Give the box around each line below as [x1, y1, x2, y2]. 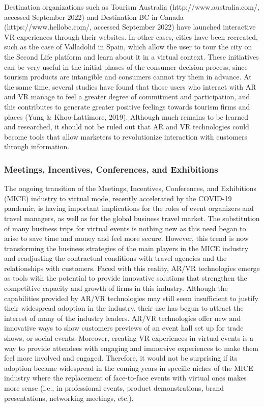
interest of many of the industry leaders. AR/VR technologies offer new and [4, 312, 241, 323]
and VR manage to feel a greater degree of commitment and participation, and [4, 91, 250, 102]
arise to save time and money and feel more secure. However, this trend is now [4, 233, 249, 243]
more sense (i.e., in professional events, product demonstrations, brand [4, 383, 224, 393]
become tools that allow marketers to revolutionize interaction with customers [4, 131, 248, 142]
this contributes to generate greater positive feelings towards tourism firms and [4, 101, 250, 112]
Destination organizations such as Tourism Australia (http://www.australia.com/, [4, 2, 259, 12]
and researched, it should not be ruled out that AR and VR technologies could [4, 121, 249, 132]
